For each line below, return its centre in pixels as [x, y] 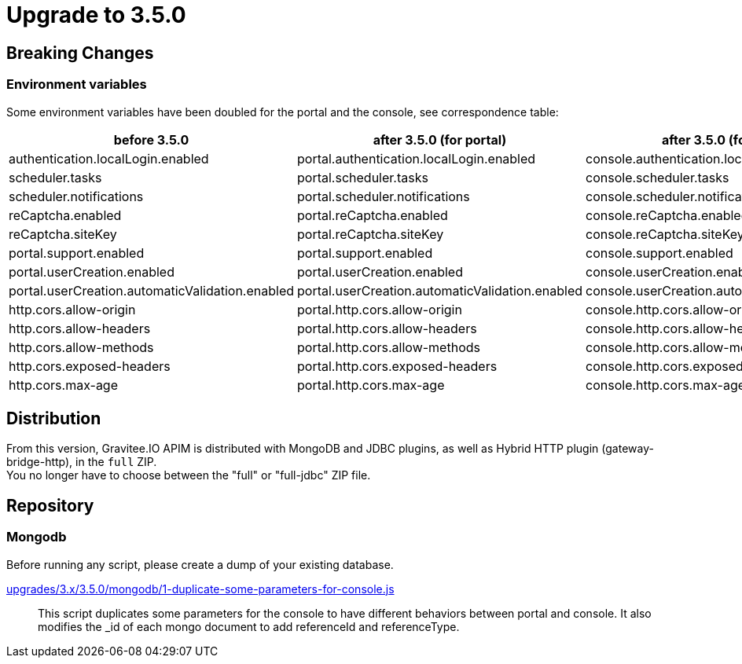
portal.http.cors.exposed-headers [397, 366]
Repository [50, 505]
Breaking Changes [80, 53]
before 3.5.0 [151, 139]
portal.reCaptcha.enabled [373, 215]
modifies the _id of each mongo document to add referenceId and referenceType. [249, 626]
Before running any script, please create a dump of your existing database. [200, 564]
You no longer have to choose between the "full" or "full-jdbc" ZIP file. [189, 475]
